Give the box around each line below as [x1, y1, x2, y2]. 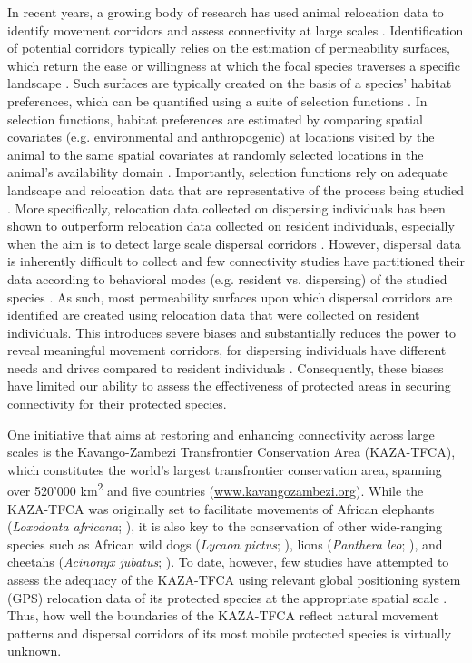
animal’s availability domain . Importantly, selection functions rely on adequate [7, 163, 448, 182]
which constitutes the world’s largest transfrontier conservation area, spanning [7, 460, 442, 479]
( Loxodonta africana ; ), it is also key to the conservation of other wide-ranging [7, 517, 443, 536]
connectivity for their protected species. [7, 394, 227, 413]
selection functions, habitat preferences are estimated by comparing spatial [7, 109, 423, 128]
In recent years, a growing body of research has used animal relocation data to [7, 3, 444, 21]
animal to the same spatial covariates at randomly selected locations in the [7, 144, 424, 163]
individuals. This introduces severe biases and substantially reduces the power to [7, 322, 456, 341]
